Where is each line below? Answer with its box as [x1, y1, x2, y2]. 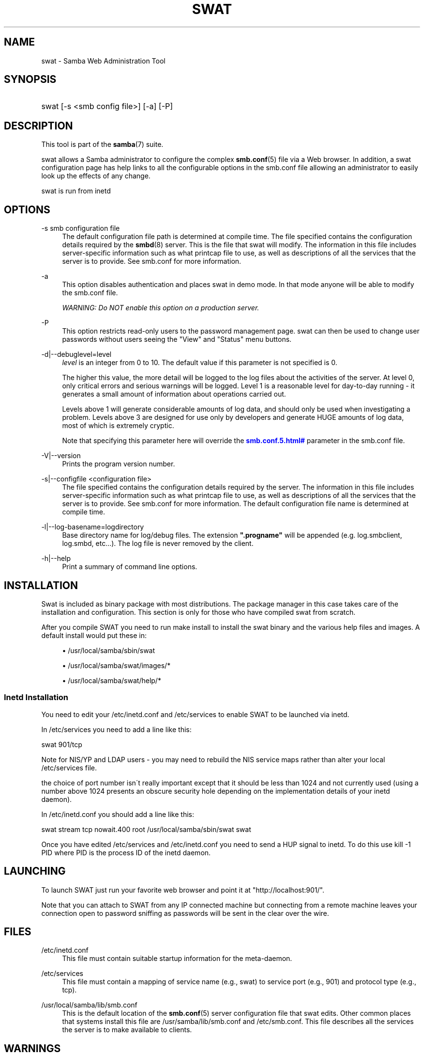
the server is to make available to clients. [62, 1025, 192, 1034]
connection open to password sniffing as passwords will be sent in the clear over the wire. [41, 909, 329, 917]
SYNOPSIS [4, 73, 57, 86]
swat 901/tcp [41, 740, 82, 749]
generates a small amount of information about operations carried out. [62, 390, 286, 399]
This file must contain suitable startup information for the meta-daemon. [62, 954, 292, 963]
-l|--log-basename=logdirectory [41, 523, 144, 531]
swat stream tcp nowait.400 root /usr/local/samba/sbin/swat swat [41, 825, 251, 833]
